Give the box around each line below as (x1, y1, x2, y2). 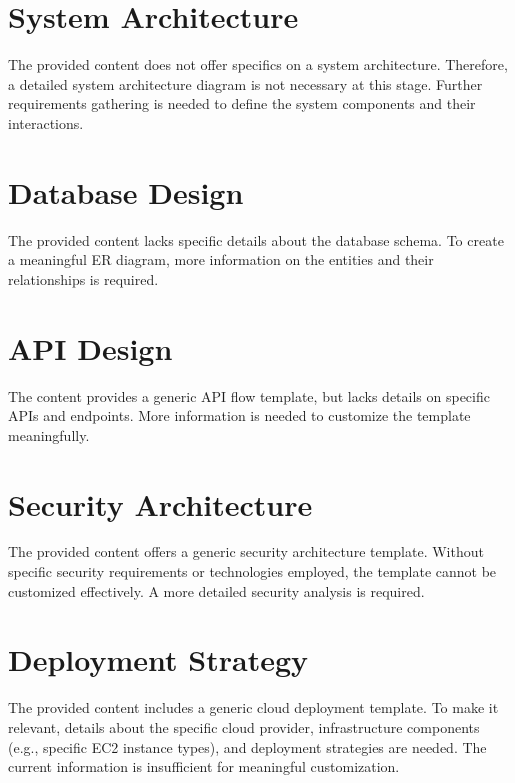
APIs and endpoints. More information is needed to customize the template (8, 405, 471, 426)
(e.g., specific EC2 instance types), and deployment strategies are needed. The (8, 736, 487, 757)
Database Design (8, 171, 244, 212)
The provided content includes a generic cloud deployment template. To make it (8, 697, 499, 718)
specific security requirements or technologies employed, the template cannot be (8, 561, 497, 582)
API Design (8, 327, 173, 368)
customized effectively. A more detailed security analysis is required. (8, 580, 425, 601)
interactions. (8, 112, 84, 133)
